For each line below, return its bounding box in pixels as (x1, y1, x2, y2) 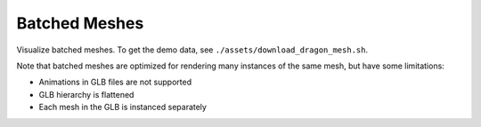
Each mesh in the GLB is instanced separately (38, 102, 207, 113)
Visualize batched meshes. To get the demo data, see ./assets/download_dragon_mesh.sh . (16, 44, 369, 55)
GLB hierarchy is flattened (38, 89, 135, 99)
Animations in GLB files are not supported (38, 76, 192, 88)
